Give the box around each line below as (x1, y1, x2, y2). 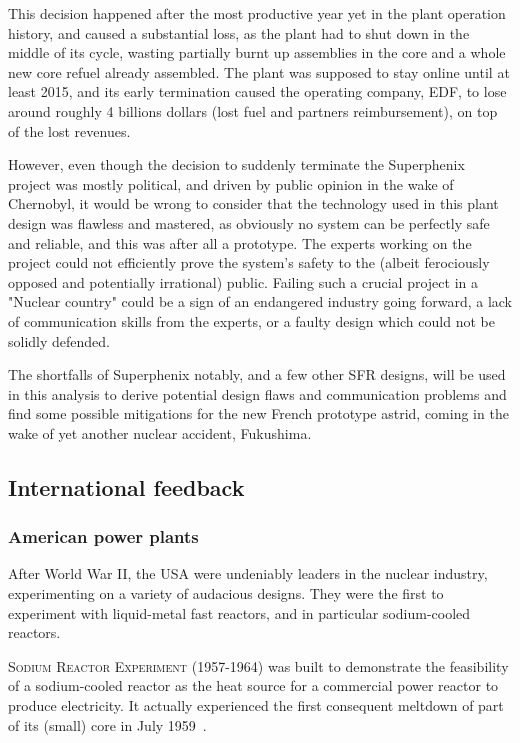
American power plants (8, 524, 199, 549)
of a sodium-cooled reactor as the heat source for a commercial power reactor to (8, 675, 499, 696)
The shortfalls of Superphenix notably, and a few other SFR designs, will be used (8, 364, 506, 385)
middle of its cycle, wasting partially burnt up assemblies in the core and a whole (8, 42, 506, 63)
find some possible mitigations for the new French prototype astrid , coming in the (8, 403, 509, 424)
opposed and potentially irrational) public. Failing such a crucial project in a (8, 271, 478, 292)
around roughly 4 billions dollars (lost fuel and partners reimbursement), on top (8, 100, 498, 121)
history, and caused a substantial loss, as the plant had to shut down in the (8, 22, 470, 43)
